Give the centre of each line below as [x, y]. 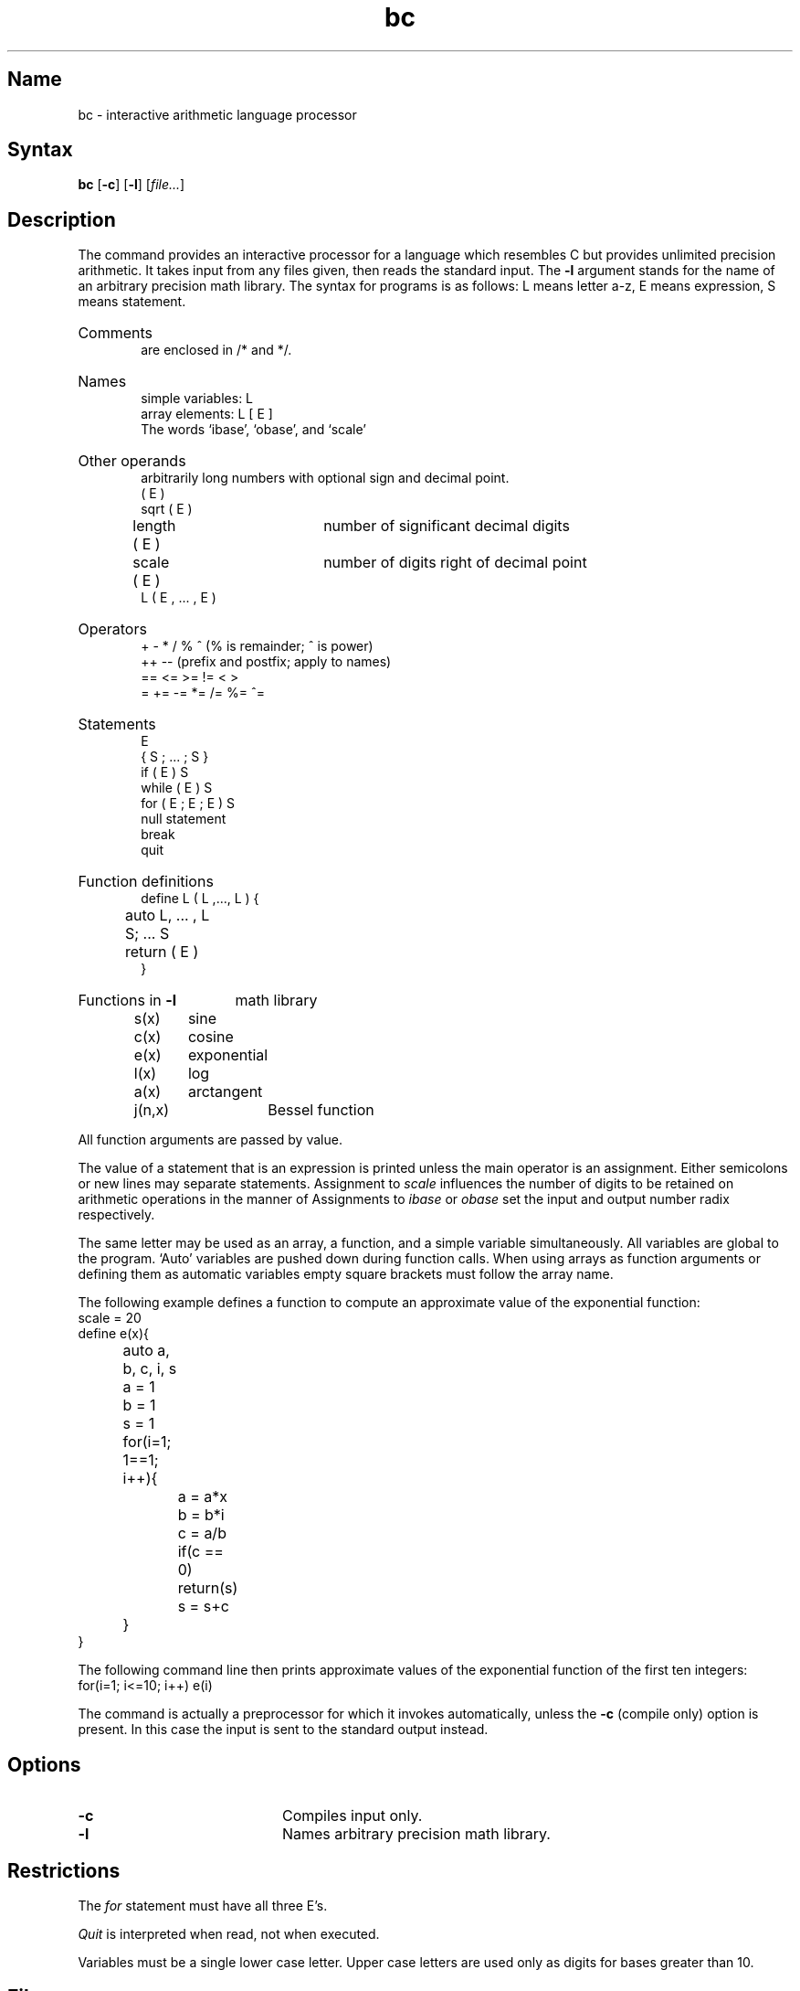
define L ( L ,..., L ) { [200, 899]
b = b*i [201, 1515]
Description [62, 219]
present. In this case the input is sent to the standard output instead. [283, 1730]
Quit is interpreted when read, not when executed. [229, 1933]
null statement [184, 819]
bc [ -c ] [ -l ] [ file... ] [132, 185]
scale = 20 [110, 1318]
